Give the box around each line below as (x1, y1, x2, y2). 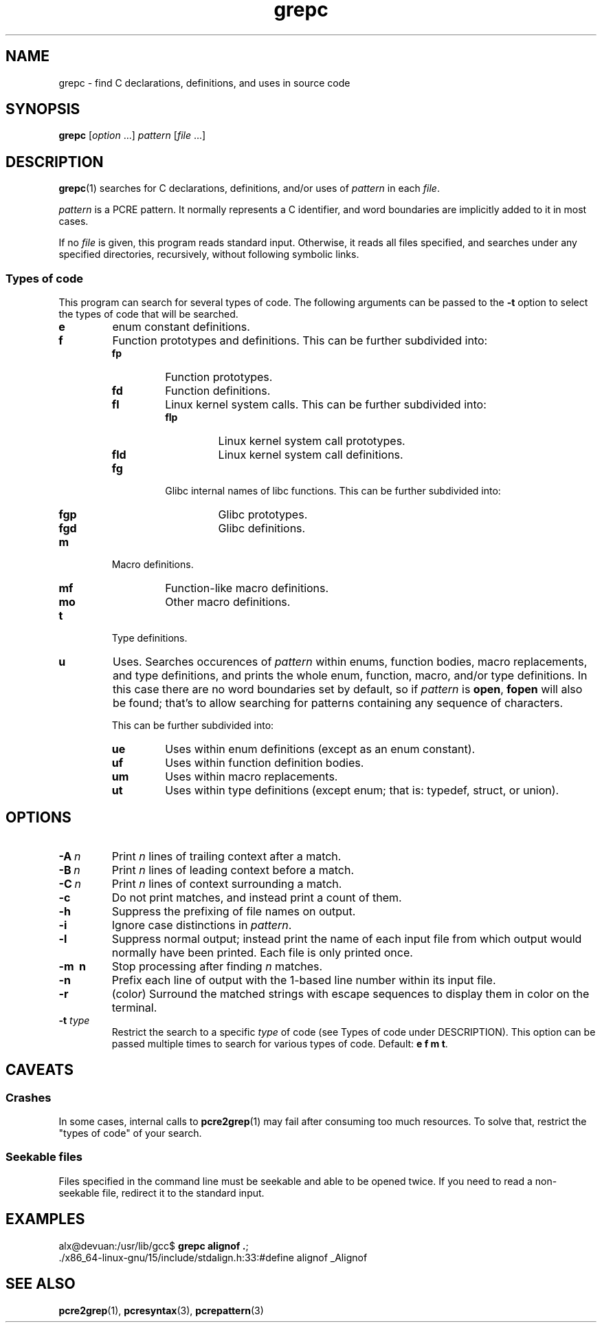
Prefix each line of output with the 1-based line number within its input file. (111, 972, 496, 987)
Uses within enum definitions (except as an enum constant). (165, 742, 476, 756)
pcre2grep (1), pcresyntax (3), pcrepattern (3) (58, 1304, 264, 1316)
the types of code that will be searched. (58, 308, 238, 320)
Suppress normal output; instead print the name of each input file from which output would (111, 931, 582, 946)
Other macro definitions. (165, 595, 291, 609)
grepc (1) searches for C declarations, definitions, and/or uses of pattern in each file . (58, 182, 440, 195)
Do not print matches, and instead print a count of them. (111, 890, 402, 904)
